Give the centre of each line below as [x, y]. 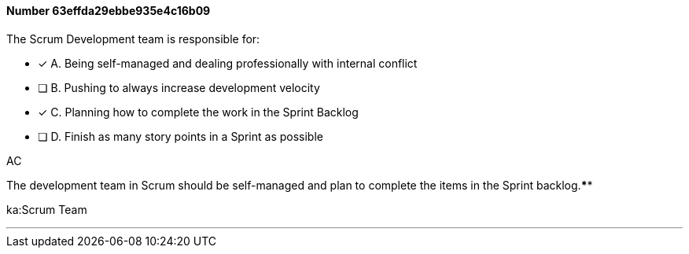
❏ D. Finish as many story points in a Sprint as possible [181, 136]
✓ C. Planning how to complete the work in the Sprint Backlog [198, 112]
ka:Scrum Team [47, 209]
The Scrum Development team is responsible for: [133, 39]
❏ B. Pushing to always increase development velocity [179, 87]
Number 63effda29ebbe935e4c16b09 [109, 11]
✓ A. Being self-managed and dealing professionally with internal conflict [228, 63]
